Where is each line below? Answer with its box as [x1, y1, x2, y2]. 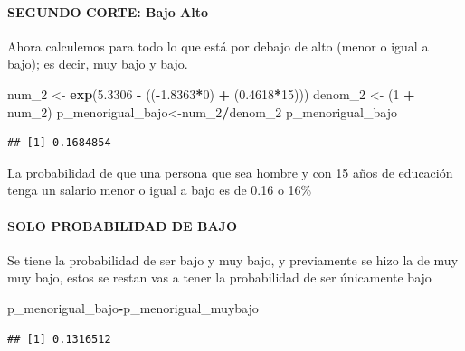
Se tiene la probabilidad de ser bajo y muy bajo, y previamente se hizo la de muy [7, 250, 459, 269]
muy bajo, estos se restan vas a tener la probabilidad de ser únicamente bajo [7, 268, 432, 287]
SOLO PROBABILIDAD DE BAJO [7, 216, 237, 235]
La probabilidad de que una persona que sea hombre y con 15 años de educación [7, 162, 453, 181]
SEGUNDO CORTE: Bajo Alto [7, 2, 209, 21]
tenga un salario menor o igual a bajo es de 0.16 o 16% [7, 180, 312, 199]
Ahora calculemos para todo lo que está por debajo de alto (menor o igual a [7, 36, 429, 55]
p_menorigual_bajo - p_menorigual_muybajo [7, 298, 259, 317]
